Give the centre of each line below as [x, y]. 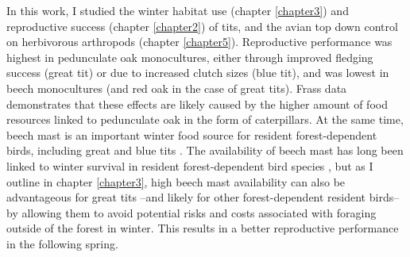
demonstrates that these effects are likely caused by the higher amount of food [197, 104]
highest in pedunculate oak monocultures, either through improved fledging [190, 57]
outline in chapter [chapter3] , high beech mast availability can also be [176, 181]
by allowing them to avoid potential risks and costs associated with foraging [191, 212]
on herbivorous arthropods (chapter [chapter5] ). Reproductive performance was [199, 42]
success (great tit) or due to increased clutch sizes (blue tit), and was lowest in [198, 73]
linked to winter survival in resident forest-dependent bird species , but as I [190, 165]
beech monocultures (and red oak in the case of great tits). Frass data [177, 88]
